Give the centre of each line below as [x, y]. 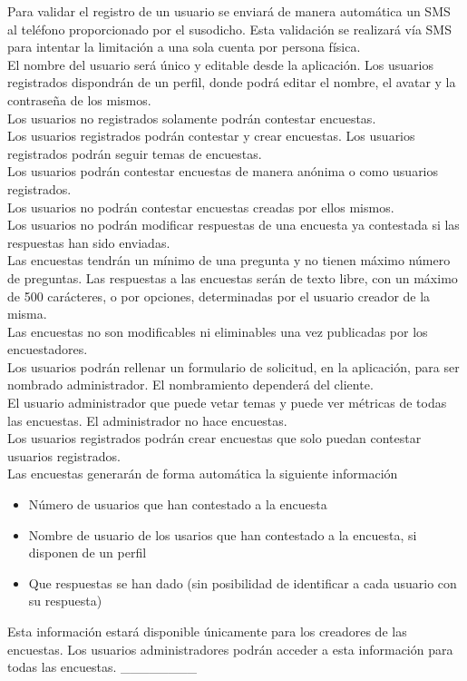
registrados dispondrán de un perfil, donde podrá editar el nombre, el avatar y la [232, 82]
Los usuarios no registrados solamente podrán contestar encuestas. [192, 118]
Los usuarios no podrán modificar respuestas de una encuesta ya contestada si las [233, 225]
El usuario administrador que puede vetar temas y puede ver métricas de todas [227, 403]
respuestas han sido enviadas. [89, 242]
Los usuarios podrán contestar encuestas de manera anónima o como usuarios [223, 171]
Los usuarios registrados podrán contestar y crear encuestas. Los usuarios [211, 136]
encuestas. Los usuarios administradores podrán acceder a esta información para [230, 649]
